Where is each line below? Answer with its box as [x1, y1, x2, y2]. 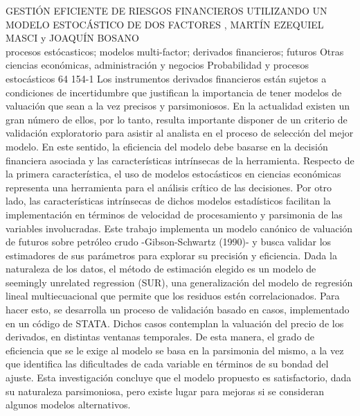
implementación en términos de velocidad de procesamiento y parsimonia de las [6, 207, 343, 221]
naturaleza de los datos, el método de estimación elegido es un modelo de [6, 261, 316, 276]
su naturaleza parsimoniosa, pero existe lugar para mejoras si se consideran [6, 383, 325, 398]
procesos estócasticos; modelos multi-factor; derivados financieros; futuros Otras [6, 44, 344, 58]
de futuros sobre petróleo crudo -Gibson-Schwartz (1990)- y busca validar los [6, 234, 332, 249]
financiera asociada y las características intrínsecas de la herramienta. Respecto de [6, 153, 354, 167]
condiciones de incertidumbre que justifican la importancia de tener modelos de [6, 85, 342, 99]
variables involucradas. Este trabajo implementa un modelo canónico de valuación [6, 220, 353, 235]
